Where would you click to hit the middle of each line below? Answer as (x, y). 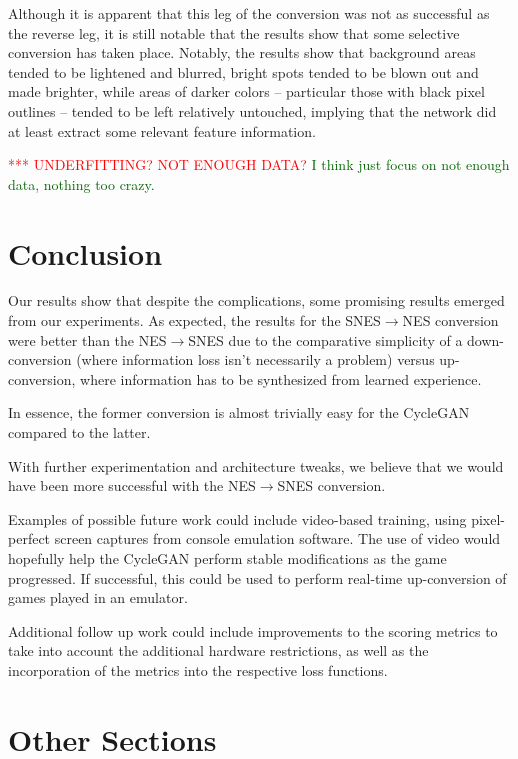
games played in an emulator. (98, 597)
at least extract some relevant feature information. (162, 130)
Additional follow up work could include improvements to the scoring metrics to (253, 630)
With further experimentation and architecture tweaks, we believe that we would (256, 465)
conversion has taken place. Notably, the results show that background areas (242, 52)
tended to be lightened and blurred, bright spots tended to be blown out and (243, 71)
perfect (29, 538)
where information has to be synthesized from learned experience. (281, 378)
